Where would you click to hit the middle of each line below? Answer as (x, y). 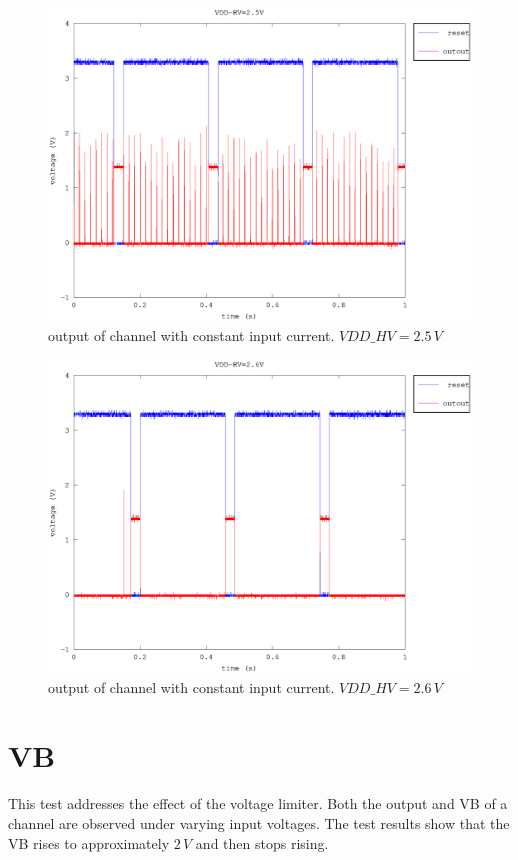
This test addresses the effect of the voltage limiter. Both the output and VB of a (258, 803)
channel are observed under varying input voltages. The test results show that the (259, 822)
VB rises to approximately (89, 842)
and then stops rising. (262, 842)
